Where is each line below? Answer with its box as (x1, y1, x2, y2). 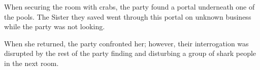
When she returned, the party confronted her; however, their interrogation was (4, 38, 249, 48)
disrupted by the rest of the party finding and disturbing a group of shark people (4, 48, 256, 58)
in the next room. (4, 57, 59, 68)
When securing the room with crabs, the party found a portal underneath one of (4, 2, 255, 12)
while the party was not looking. (4, 21, 105, 32)
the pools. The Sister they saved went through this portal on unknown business (4, 11, 251, 22)
